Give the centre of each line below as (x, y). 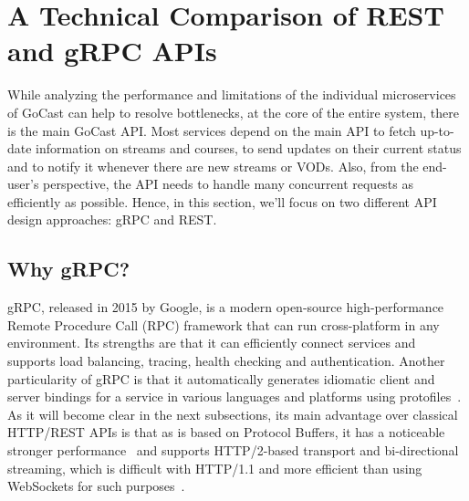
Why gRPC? (69, 269)
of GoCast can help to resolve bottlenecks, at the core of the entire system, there (233, 112)
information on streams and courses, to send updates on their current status (249, 148)
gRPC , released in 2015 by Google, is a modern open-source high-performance (226, 307)
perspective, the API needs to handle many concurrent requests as (229, 184)
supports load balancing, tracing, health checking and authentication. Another (226, 361)
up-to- (437, 130)
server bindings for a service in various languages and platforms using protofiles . (234, 397)
